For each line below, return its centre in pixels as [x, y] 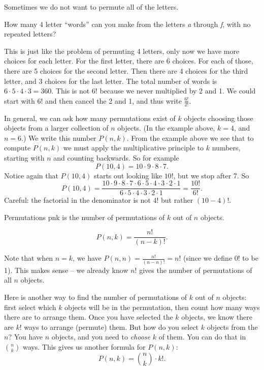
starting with [24, 157]
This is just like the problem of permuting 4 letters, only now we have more [122, 51]
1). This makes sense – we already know [66, 270]
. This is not [71, 91]
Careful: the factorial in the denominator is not [77, 200]
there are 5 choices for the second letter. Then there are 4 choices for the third [126, 70]
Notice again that [31, 175]
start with [20, 100]
